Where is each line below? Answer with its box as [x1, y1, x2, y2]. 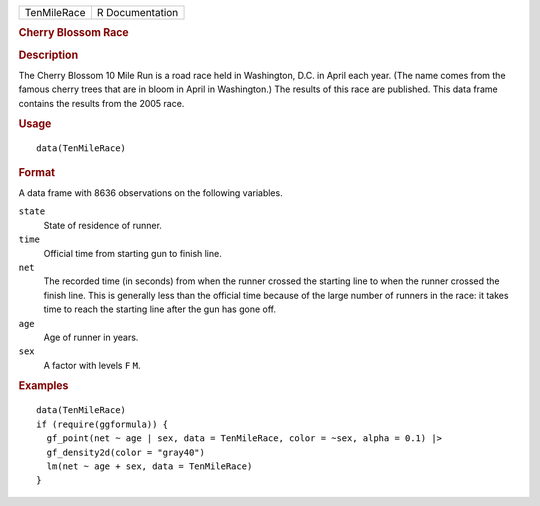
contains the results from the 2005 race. [18, 97, 185, 109]
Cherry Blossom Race [18, 26, 129, 40]
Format [18, 165, 55, 179]
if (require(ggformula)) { [36, 418, 169, 430]
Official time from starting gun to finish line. [43, 247, 222, 259]
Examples [18, 379, 69, 393]
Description [18, 48, 79, 62]
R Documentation [96, 6, 179, 19]
